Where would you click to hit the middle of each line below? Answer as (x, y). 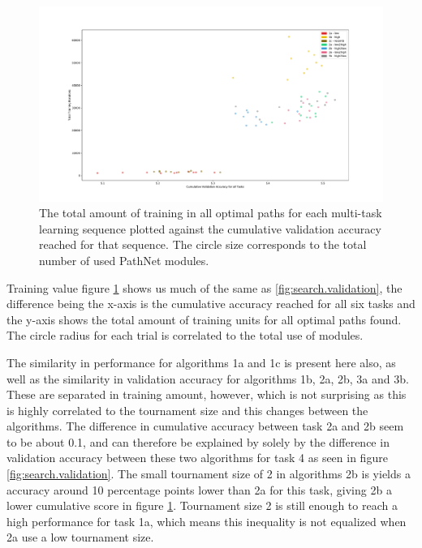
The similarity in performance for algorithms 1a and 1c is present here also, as (201, 362)
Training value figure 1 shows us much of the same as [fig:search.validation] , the (205, 287)
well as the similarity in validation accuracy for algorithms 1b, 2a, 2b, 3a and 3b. (208, 378)
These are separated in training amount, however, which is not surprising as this (207, 394)
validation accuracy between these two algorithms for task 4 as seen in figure (197, 458)
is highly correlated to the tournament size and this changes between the (187, 410)
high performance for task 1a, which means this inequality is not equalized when (207, 521)
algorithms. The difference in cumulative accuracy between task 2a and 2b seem (205, 426)
